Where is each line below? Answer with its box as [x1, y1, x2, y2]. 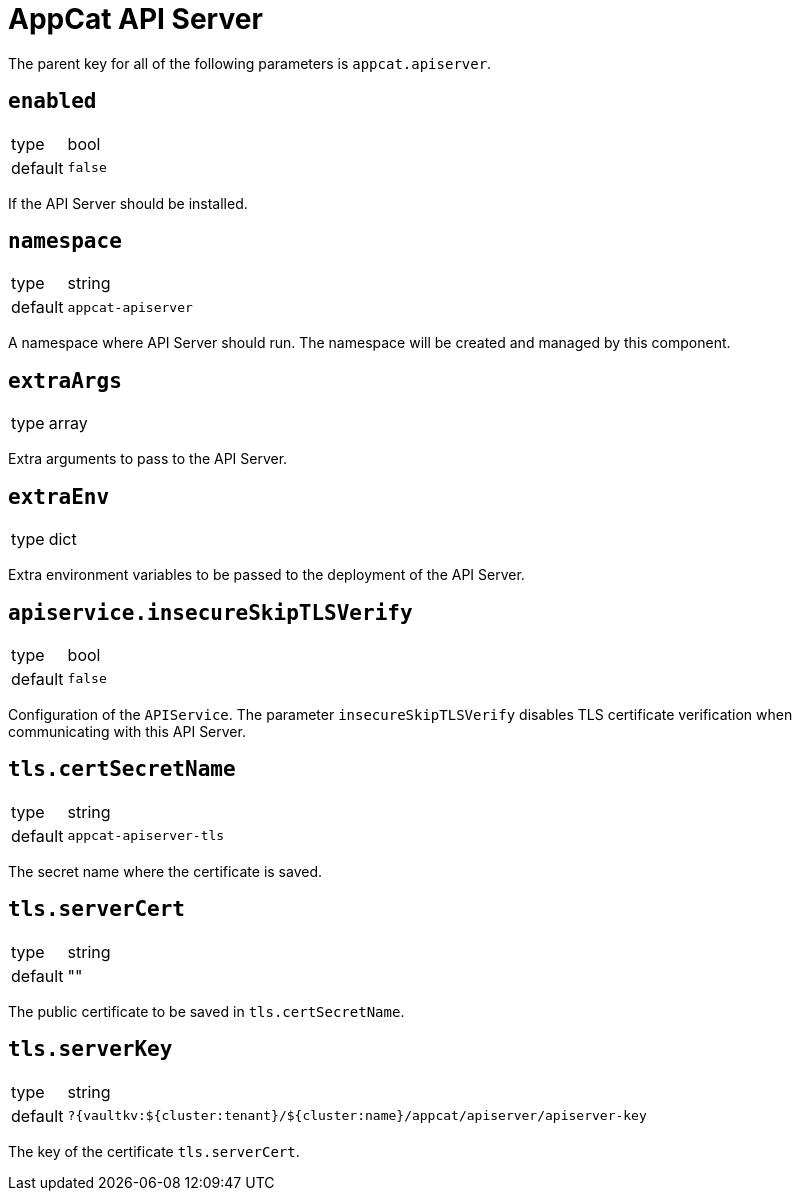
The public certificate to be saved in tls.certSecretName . [8, 1002, 405, 1020]
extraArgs [8, 368, 122, 393]
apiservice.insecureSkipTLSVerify [8, 600, 413, 625]
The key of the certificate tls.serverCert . [8, 1142, 300, 1160]
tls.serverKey [8, 1037, 173, 1062]
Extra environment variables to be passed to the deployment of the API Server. [8, 566, 525, 584]
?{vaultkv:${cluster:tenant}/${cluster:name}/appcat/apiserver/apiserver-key [67, 1108, 647, 1123]
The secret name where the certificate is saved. [8, 862, 323, 880]
